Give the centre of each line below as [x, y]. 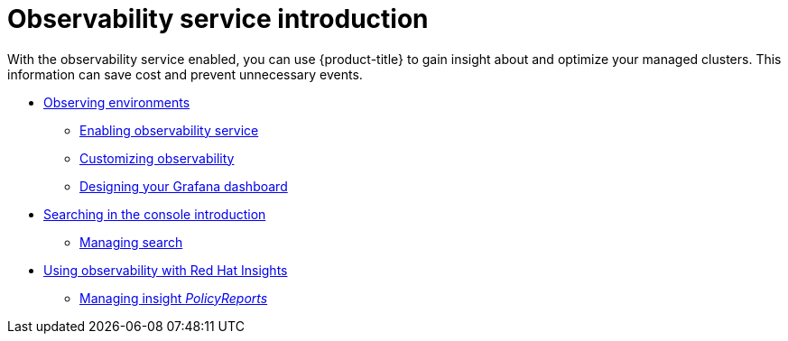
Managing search [131, 242]
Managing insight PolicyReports [174, 298]
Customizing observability [157, 158]
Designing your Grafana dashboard [184, 186]
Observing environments [117, 102]
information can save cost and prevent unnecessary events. [185, 74]
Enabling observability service [169, 130]
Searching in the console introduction [155, 214]
